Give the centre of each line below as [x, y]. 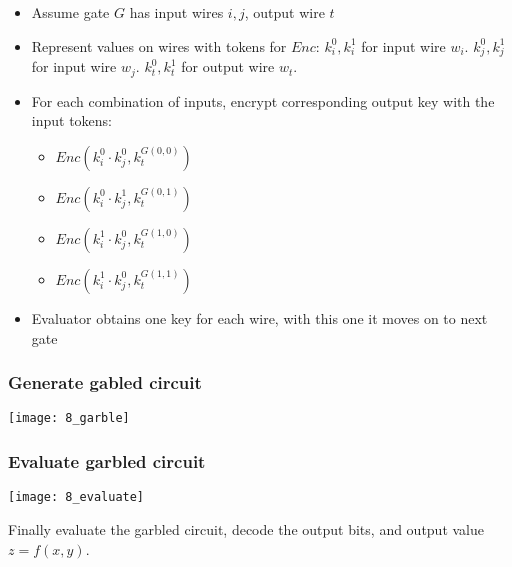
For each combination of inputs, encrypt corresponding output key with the [263, 100]
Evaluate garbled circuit [107, 460]
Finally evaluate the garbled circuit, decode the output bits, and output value [246, 528]
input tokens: [72, 120]
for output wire [228, 66]
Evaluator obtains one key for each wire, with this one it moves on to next [259, 317]
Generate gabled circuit [105, 382]
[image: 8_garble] [69, 418]
